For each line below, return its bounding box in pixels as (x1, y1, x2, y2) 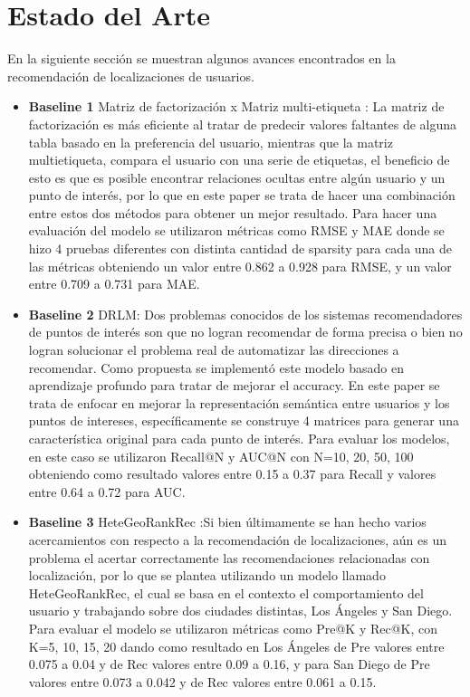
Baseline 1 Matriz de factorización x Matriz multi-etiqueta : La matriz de (28, 97, 445, 116)
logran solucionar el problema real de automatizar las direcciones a (28, 340, 399, 359)
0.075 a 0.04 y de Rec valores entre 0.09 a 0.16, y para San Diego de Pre (28, 654, 430, 673)
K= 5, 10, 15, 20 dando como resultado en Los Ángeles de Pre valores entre (28, 636, 445, 655)
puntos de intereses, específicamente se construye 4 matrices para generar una (28, 411, 459, 430)
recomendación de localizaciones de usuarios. (7, 66, 254, 85)
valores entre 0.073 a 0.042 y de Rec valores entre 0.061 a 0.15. (28, 672, 377, 691)
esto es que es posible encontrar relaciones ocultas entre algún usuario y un (28, 167, 446, 186)
